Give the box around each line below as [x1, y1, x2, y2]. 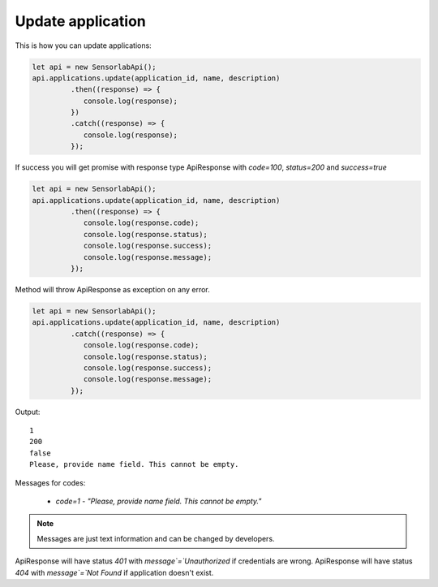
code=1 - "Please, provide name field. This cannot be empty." [55, 496, 262, 506]
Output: [15, 407, 41, 417]
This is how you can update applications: [15, 41, 152, 50]
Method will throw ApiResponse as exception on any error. [15, 284, 210, 294]
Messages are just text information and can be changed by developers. [36, 533, 275, 543]
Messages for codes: [15, 477, 86, 487]
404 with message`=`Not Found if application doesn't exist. [15, 568, 214, 577]
